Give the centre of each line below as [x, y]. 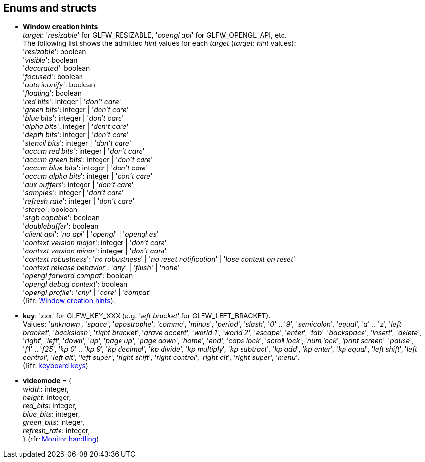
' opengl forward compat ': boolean [78, 276]
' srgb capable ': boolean [61, 218]
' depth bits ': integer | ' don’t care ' [76, 135]
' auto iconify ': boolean [59, 85]
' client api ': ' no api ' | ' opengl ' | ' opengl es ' [91, 234]
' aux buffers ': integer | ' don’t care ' [78, 185]
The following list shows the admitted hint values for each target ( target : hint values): [160, 43]
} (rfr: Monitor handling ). [62, 439]
